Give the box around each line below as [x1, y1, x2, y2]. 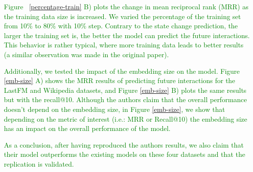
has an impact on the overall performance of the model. [4, 123, 171, 133]
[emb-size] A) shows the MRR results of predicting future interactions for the [4, 75, 235, 86]
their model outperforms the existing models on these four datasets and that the [4, 149, 245, 159]
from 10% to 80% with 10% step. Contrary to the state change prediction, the [4, 21, 238, 31]
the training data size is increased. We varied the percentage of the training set [4, 11, 241, 21]
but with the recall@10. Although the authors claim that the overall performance [4, 94, 247, 105]
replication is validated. [4, 158, 74, 169]
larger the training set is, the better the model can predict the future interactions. [4, 30, 250, 40]
